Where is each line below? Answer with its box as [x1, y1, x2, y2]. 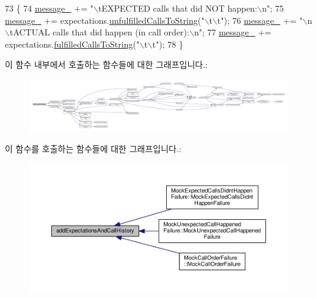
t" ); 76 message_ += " [217, 13, 303, 26]
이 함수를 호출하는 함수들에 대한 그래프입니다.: [5, 142, 181, 154]
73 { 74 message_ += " [5, 2, 93, 14]
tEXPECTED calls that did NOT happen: [98, 2, 258, 14]
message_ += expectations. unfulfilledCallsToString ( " [5, 13, 205, 26]
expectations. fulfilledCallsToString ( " [5, 37, 140, 50]
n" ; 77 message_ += [194, 26, 272, 38]
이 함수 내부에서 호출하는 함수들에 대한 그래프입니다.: [5, 58, 208, 71]
